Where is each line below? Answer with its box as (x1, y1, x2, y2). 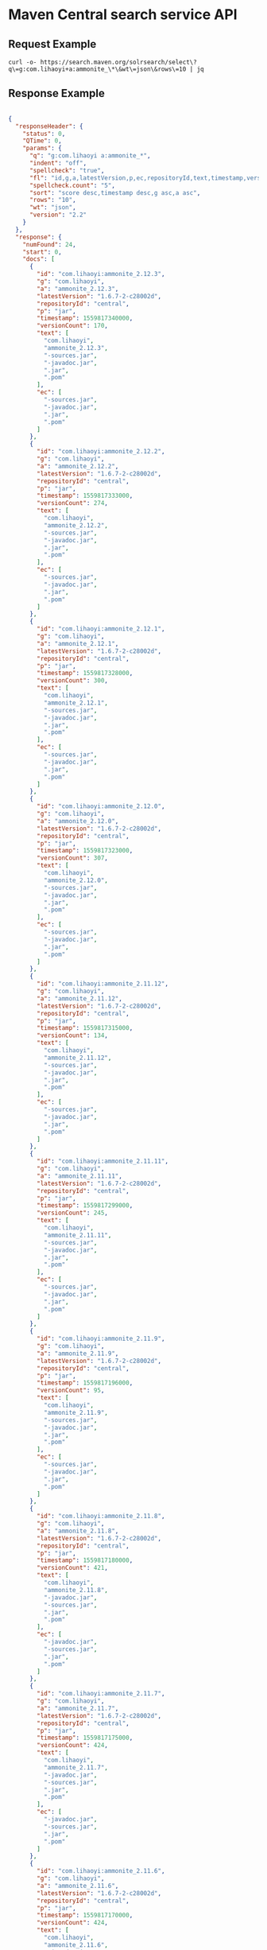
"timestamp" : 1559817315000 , (37, 1024, 133, 1032)
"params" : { (22, 145, 62, 153)
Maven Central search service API (8, 6, 238, 24)
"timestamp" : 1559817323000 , (37, 847, 133, 855)
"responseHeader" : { (15, 122, 83, 130)
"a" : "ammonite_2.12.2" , (37, 462, 119, 470)
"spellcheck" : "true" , (29, 166, 105, 174)
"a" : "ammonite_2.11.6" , (37, 1882, 119, 1890)
